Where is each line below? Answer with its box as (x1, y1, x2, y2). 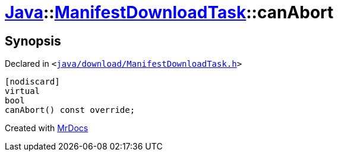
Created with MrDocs (5, 123, 89, 134)
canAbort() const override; (5, 105, 135, 115)
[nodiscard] (5, 77, 60, 87)
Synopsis (5, 33, 61, 48)
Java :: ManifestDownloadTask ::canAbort (5, 2, 334, 22)
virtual (5, 86, 40, 96)
